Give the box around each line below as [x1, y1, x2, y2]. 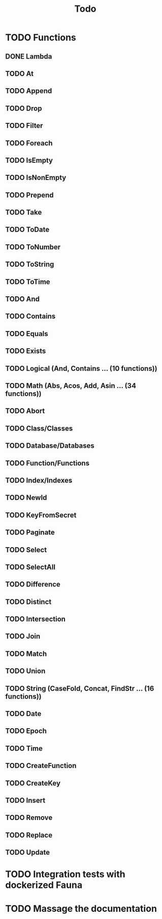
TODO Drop [5, 104, 42, 113]
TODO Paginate [5, 528, 55, 537]
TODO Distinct [5, 597, 52, 606]
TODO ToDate [5, 225, 50, 234]
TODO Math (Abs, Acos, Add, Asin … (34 [5, 381, 136, 390]
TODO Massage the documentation [5, 903, 157, 914]
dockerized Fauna [5, 879, 83, 891]
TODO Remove [5, 813, 53, 822]
